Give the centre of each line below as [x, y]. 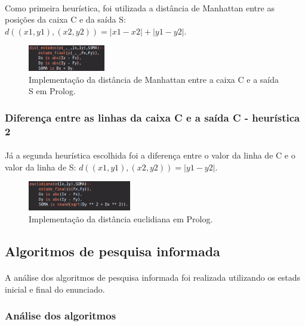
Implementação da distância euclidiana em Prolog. [121, 219]
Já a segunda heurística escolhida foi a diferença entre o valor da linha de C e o [150, 155]
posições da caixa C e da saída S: [65, 19]
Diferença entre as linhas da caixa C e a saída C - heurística [152, 117]
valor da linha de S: [41, 167]
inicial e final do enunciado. [55, 289]
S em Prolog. [52, 91]
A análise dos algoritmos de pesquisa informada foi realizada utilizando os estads [153, 277]
